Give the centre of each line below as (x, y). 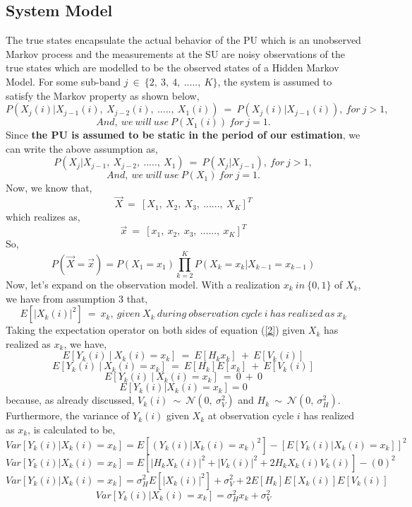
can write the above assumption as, (82, 148)
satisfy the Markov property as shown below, (103, 95)
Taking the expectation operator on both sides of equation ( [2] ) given (156, 330)
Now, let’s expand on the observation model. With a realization (143, 284)
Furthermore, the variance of (68, 415)
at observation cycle (251, 415)
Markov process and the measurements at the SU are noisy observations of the (175, 53)
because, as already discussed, (70, 400)
